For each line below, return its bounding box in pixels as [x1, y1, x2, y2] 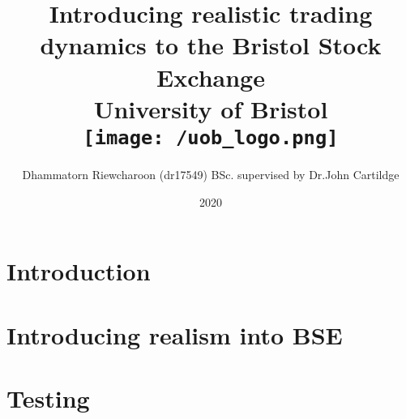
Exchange [156, 60, 265, 93]
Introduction [6, 254, 151, 288]
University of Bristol [93, 92, 328, 125]
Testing [6, 381, 90, 414]
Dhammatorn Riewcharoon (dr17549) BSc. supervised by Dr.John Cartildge [22, 166, 400, 182]
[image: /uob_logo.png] [83, 126, 339, 149]
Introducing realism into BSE [6, 318, 343, 351]
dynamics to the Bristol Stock [40, 28, 382, 62]
